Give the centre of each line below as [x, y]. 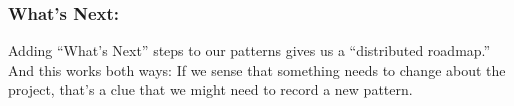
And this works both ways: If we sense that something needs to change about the [257, 69]
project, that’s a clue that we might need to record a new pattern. [210, 89]
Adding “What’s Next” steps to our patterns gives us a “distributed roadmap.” [249, 50]
